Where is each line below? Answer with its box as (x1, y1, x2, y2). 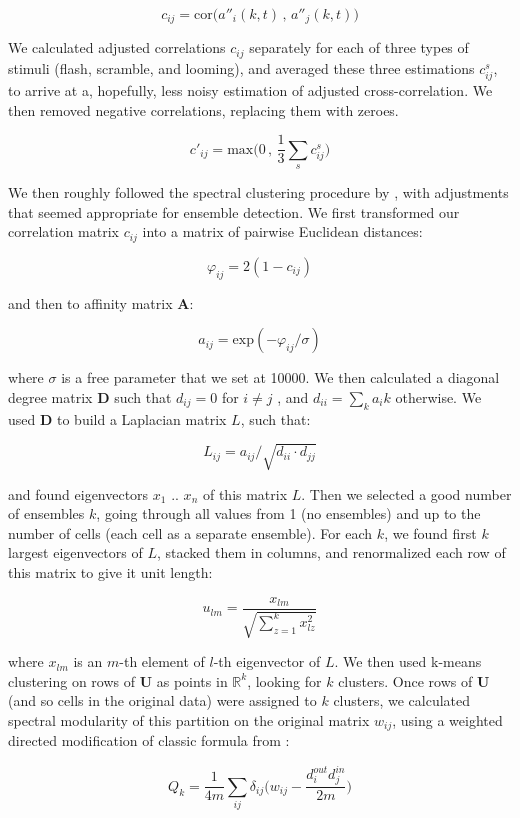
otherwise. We (395, 386, 482, 407)
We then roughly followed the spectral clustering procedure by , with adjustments (8, 182, 509, 203)
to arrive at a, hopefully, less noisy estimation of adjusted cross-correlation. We (8, 80, 493, 101)
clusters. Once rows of (338, 670, 473, 691)
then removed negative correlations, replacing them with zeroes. (8, 99, 399, 120)
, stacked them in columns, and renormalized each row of (156, 542, 506, 563)
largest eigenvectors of (8, 542, 143, 563)
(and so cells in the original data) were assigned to (8, 690, 317, 711)
